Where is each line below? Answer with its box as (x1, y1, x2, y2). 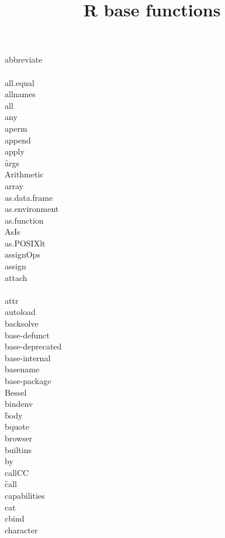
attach (5, 271, 27, 283)
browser (5, 431, 33, 444)
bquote (5, 420, 30, 433)
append (5, 133, 31, 146)
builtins (5, 443, 32, 455)
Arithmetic (5, 168, 44, 180)
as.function (5, 214, 44, 226)
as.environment (5, 203, 59, 215)
